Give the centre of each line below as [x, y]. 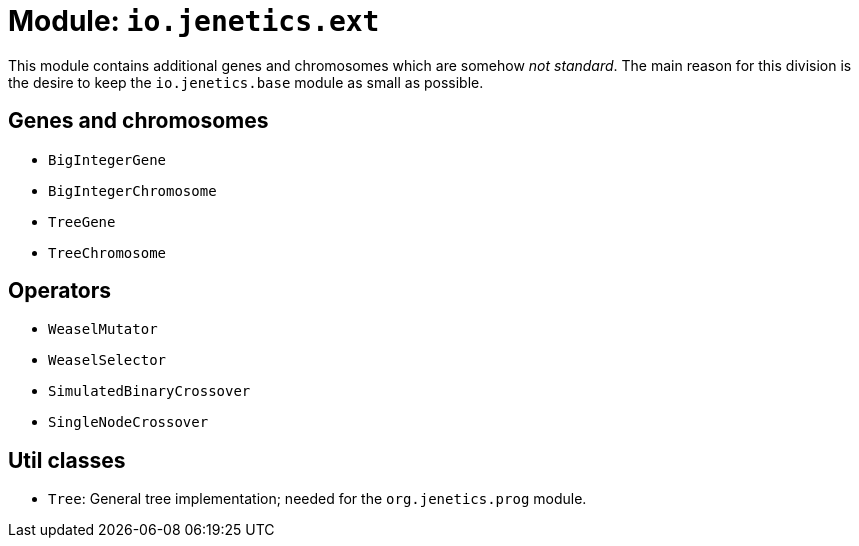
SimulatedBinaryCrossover [149, 391]
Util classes [67, 460]
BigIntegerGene [107, 159]
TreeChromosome [107, 252]
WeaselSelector [107, 360]
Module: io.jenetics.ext [194, 21]
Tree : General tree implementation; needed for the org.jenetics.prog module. [317, 499]
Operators [60, 291]
